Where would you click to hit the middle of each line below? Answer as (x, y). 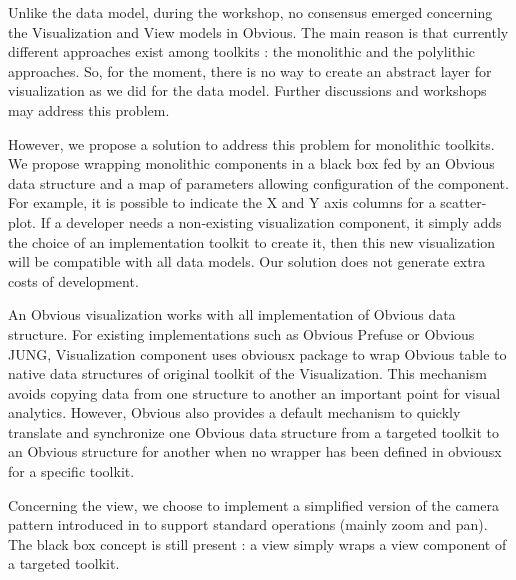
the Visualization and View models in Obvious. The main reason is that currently (258, 31)
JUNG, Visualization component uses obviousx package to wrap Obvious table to (257, 353)
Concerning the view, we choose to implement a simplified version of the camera (254, 504)
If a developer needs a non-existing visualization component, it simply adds (271, 221)
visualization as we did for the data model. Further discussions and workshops (247, 90)
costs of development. (73, 280)
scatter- (463, 202)
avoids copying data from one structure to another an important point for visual (254, 392)
